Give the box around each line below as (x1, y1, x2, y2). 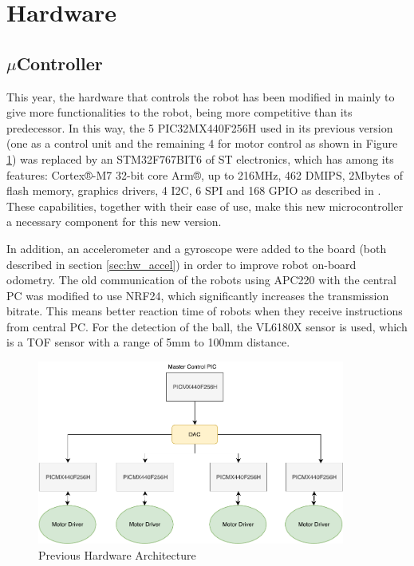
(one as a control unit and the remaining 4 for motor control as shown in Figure (6, 135, 398, 152)
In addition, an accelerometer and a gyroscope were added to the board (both (6, 239, 387, 256)
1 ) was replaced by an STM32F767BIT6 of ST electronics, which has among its (6, 150, 394, 167)
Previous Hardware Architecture (38, 546, 196, 563)
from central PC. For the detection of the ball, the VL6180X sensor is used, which (6, 318, 408, 334)
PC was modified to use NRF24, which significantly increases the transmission (6, 287, 389, 303)
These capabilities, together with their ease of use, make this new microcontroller (6, 197, 404, 214)
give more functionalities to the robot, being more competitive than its (6, 104, 353, 121)
